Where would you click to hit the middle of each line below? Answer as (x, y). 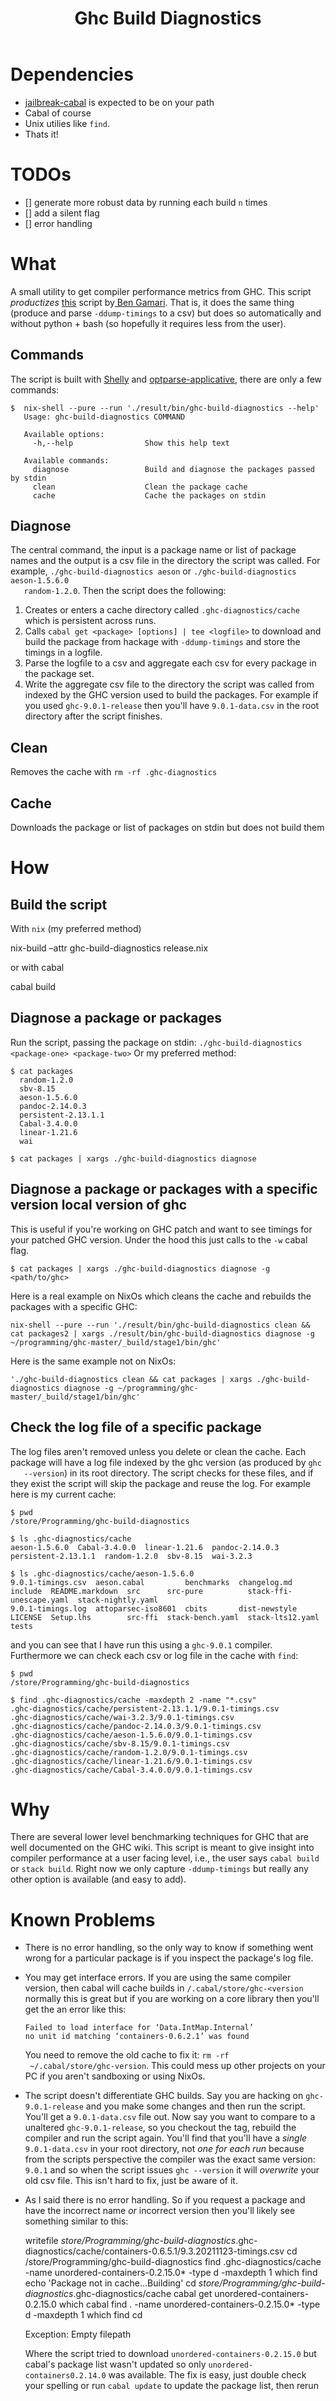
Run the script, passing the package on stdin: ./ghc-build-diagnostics (156, 1042)
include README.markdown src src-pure (106, 1591)
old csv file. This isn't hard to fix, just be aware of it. (131, 2181)
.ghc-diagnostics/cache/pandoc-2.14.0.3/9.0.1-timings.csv (136, 1726)
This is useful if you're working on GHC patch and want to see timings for (161, 1229)
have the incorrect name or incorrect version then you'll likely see (160, 2211)
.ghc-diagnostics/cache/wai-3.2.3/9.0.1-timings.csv (122, 1717)
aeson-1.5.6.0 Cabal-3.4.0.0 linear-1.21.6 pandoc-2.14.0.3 (145, 1547)
